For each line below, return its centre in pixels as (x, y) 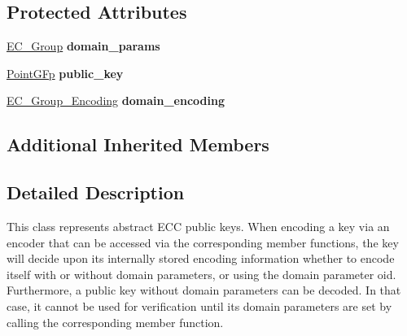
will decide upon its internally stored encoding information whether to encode (201, 258)
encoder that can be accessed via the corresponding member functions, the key (203, 242)
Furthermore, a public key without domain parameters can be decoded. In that (204, 290)
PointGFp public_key (65, 73)
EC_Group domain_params (83, 46)
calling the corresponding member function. (115, 322)
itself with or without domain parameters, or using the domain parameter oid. (201, 274)
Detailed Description (96, 192)
